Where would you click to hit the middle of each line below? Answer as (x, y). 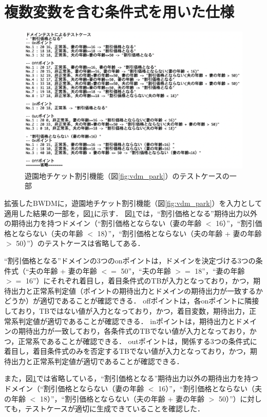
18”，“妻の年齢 (220, 270)
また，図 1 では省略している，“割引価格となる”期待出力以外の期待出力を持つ (131, 378)
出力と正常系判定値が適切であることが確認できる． (97, 361)
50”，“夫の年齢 (146, 270)
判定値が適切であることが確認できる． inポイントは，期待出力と (127, 321)
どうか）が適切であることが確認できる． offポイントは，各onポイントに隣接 (132, 301)
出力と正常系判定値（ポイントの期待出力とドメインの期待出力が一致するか (137, 290)
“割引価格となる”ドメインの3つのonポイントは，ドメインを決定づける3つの (130, 260)
